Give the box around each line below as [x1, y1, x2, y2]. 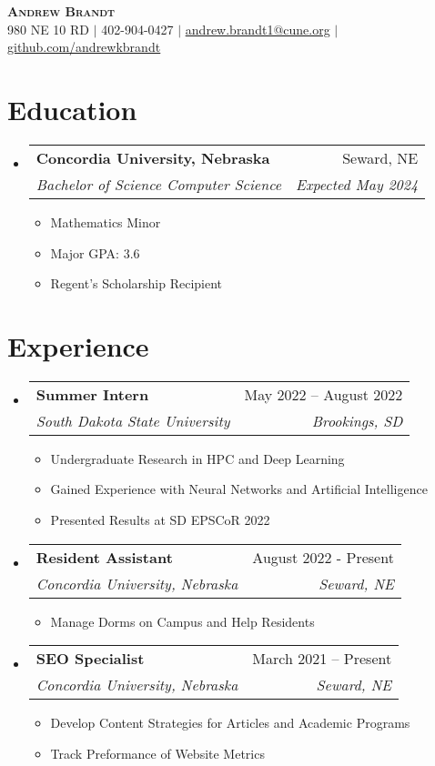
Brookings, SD [311, 409, 403, 431]
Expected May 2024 [296, 173, 419, 195]
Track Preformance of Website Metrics [50, 743, 265, 762]
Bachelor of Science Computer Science [35, 173, 282, 195]
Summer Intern [35, 383, 149, 405]
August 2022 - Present [252, 546, 394, 568]
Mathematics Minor [50, 212, 161, 231]
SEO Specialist [35, 648, 145, 670]
